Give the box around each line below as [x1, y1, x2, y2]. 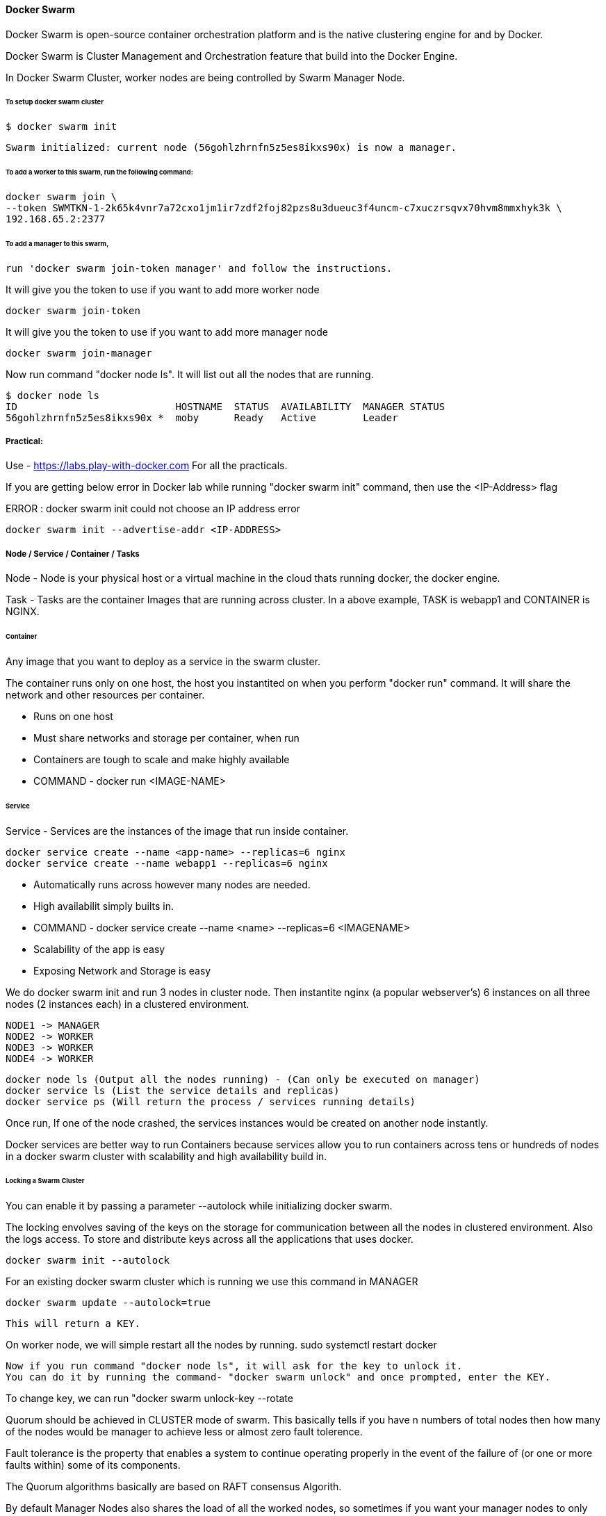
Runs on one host [33, 710, 113, 722]
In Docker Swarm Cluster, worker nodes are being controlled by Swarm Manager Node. [6, 71, 405, 83]
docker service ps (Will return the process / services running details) [6, 1095, 416, 1107]
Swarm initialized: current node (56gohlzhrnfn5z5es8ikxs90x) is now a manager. [6, 142, 457, 154]
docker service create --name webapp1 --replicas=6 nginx [6, 857, 328, 869]
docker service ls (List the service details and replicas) [6, 1084, 340, 1096]
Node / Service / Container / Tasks [6, 548, 140, 559]
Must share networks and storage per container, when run [33, 731, 300, 744]
